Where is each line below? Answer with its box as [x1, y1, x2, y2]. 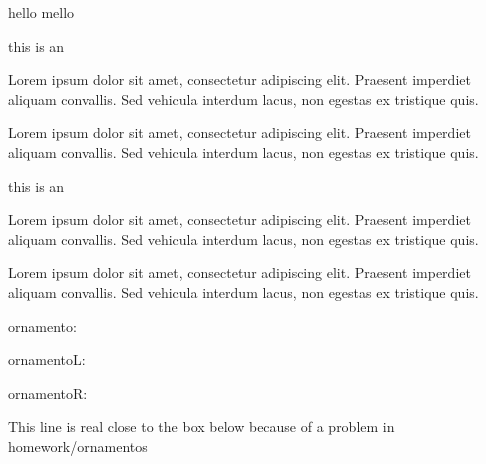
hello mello [8, 2, 75, 22]
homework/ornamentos [8, 435, 148, 456]
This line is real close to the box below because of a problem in [8, 416, 395, 437]
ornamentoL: [8, 349, 86, 370]
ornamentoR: [8, 382, 88, 403]
